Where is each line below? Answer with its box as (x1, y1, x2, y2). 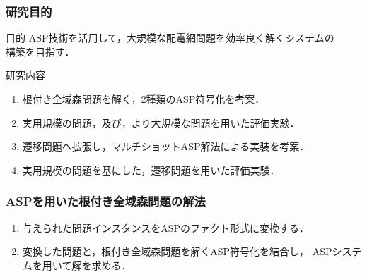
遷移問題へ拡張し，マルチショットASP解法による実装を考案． (22, 139, 310, 154)
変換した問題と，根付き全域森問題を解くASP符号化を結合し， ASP (22, 244, 332, 259)
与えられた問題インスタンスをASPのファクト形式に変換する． (22, 220, 310, 235)
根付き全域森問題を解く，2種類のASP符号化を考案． (22, 92, 265, 106)
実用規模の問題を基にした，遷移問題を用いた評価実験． (22, 162, 280, 177)
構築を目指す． (6, 44, 75, 59)
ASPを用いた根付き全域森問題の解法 (6, 192, 206, 210)
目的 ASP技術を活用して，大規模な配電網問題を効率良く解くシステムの (6, 30, 334, 45)
